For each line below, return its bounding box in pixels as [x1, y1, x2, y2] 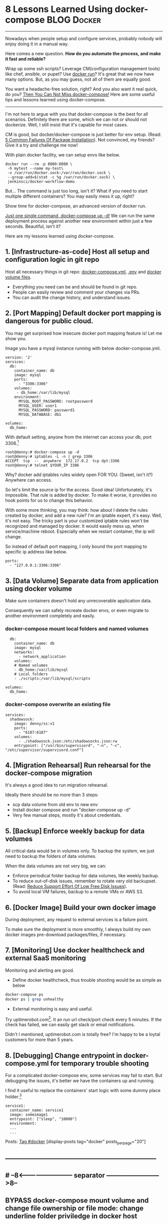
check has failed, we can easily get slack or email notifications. [5, 1022, 135, 1028]
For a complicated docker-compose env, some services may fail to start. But [5, 1073, 162, 1079]
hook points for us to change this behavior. [5, 498, 93, 504]
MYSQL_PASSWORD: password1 [18, 407, 75, 412]
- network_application [18, 654, 66, 659]
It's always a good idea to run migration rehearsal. [5, 782, 108, 788]
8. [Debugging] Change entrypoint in [5, 1051, 122, 1059]
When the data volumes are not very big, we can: [5, 863, 106, 869]
